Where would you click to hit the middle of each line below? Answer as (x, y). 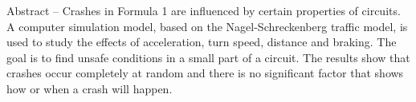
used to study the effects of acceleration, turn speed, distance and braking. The (202, 42)
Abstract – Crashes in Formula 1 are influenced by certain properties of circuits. (204, 10)
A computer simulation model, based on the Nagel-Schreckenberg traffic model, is (207, 26)
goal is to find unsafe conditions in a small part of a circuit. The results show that (208, 57)
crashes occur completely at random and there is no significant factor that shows (205, 73)
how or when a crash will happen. (90, 88)
